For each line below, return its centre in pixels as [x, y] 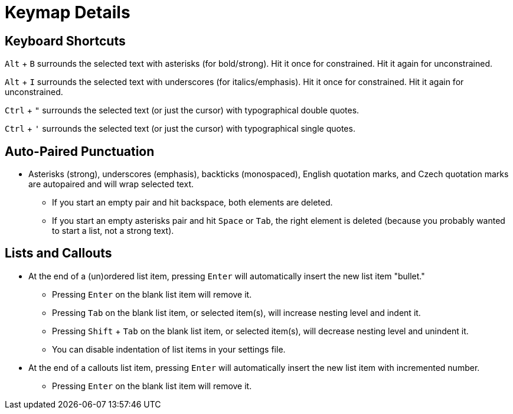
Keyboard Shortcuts [65, 41]
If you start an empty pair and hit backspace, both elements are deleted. [192, 203]
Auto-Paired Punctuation [80, 151]
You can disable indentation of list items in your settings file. [169, 349]
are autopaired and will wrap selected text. [111, 184]
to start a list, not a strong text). [113, 231]
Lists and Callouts [58, 253]
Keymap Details [68, 12]
